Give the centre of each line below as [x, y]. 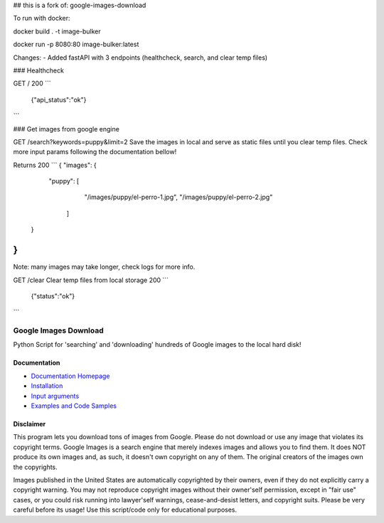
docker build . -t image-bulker [57, 31]
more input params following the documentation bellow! [95, 152]
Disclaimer [30, 424]
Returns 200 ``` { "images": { [55, 165]
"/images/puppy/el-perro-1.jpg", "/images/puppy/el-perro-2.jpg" [178, 197]
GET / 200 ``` [32, 83]
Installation [47, 386]
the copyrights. [36, 467]
